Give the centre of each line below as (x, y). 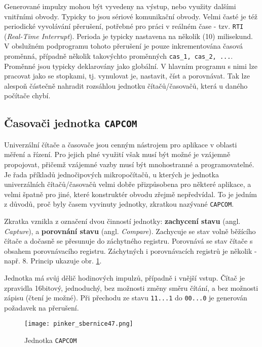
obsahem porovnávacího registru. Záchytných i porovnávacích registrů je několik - (130, 250)
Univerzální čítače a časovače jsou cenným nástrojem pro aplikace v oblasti (121, 144)
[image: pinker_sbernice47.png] (79, 324)
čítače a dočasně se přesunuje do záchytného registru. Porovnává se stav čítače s (128, 241)
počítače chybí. (27, 95)
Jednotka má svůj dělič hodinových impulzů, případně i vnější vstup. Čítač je (124, 278)
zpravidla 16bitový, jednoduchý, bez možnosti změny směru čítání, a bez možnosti (131, 287)
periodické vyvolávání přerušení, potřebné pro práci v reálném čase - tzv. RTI (124, 26)
